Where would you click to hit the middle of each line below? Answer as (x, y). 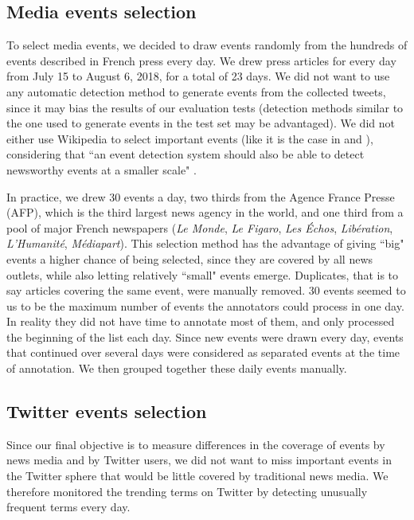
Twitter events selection (107, 411)
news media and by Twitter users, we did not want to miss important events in (199, 460)
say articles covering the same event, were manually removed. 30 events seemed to (206, 290)
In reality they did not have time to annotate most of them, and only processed (201, 321)
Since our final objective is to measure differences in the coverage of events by (196, 444)
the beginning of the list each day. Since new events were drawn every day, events (205, 336)
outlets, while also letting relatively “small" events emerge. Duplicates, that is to (203, 274)
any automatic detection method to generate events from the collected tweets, (196, 91)
